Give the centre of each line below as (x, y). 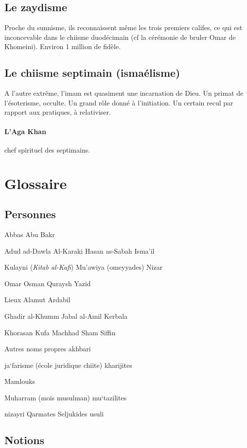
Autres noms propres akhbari (48, 349)
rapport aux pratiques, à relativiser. (58, 112)
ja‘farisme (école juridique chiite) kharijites (68, 365)
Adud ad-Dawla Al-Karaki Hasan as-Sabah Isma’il (79, 250)
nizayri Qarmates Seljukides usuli (54, 414)
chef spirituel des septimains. (47, 149)
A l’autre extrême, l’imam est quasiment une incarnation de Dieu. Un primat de (124, 93)
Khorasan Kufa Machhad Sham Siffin (60, 332)
